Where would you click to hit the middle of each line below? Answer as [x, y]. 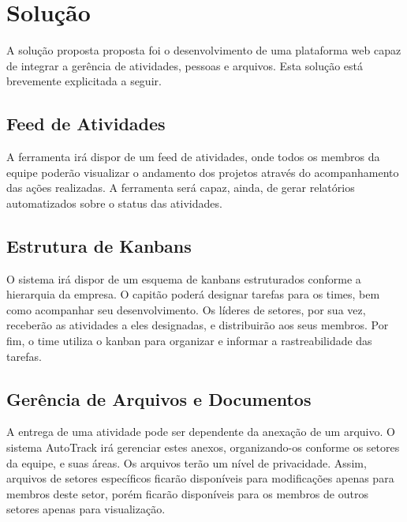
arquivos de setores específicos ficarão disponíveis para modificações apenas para [200, 478]
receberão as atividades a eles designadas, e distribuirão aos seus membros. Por [198, 325]
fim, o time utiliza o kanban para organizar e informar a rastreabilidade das [189, 341]
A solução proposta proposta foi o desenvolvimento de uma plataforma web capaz [204, 50]
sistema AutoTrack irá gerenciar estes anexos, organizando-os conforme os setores [203, 447]
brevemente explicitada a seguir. [84, 81]
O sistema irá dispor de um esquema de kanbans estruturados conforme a [184, 278]
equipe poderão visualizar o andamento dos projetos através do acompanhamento [203, 172]
